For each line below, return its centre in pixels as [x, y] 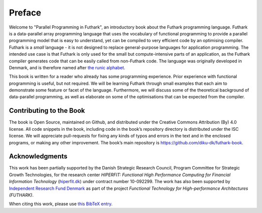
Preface [25, 13]
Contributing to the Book [47, 111]
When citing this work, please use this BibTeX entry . [61, 204]
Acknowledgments [38, 157]
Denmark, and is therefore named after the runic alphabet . [67, 67]
